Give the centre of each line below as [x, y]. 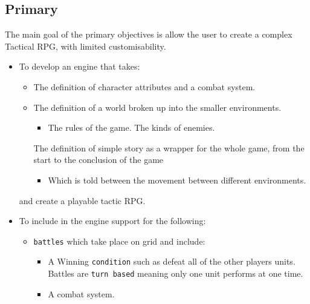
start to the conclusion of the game [98, 160]
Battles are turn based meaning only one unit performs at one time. [176, 273]
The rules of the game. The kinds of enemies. [131, 127]
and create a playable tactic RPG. [82, 200]
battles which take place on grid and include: [119, 241]
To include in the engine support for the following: [112, 221]
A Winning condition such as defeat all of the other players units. [172, 261]
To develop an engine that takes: [79, 66]
